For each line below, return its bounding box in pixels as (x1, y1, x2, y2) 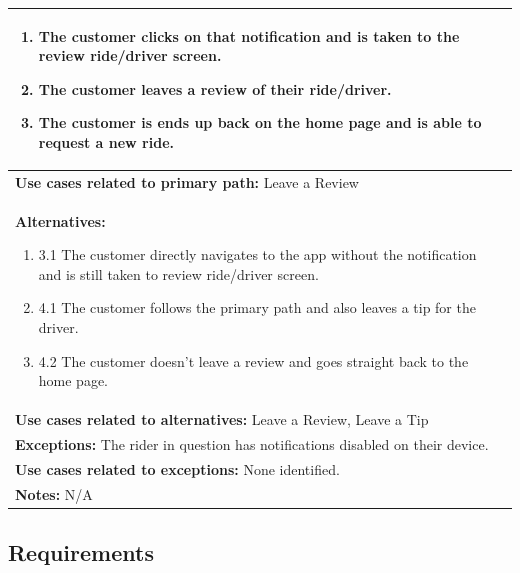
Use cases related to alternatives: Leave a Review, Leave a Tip (15, 408, 429, 429)
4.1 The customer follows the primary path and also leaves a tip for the (38, 297, 476, 318)
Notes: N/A (15, 483, 93, 504)
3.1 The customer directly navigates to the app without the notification (38, 244, 477, 265)
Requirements (8, 536, 154, 567)
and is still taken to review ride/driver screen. (38, 263, 319, 284)
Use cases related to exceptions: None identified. (15, 458, 340, 479)
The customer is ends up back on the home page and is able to (38, 112, 482, 133)
